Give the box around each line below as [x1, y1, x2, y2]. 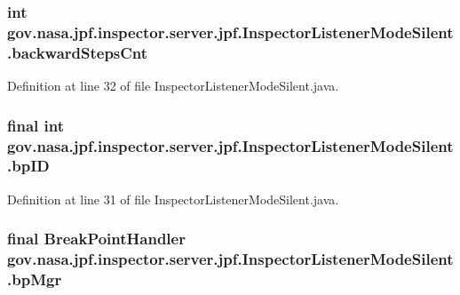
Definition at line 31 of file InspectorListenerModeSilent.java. [7, 189, 339, 208]
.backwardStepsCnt [7, 41, 148, 63]
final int [7, 114, 64, 136]
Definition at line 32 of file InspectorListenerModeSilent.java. [7, 76, 339, 95]
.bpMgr [7, 268, 62, 291]
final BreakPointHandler [7, 227, 186, 250]
